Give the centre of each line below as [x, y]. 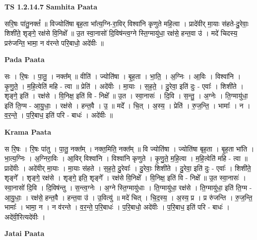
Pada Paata [25, 59]
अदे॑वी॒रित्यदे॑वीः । [25, 216]
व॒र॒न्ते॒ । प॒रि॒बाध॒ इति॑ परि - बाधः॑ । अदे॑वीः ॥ [59, 115]
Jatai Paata [25, 233]
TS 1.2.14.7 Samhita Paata [51, 6]
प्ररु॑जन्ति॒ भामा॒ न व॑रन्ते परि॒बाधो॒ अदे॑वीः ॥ [54, 42]
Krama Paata [28, 131]
